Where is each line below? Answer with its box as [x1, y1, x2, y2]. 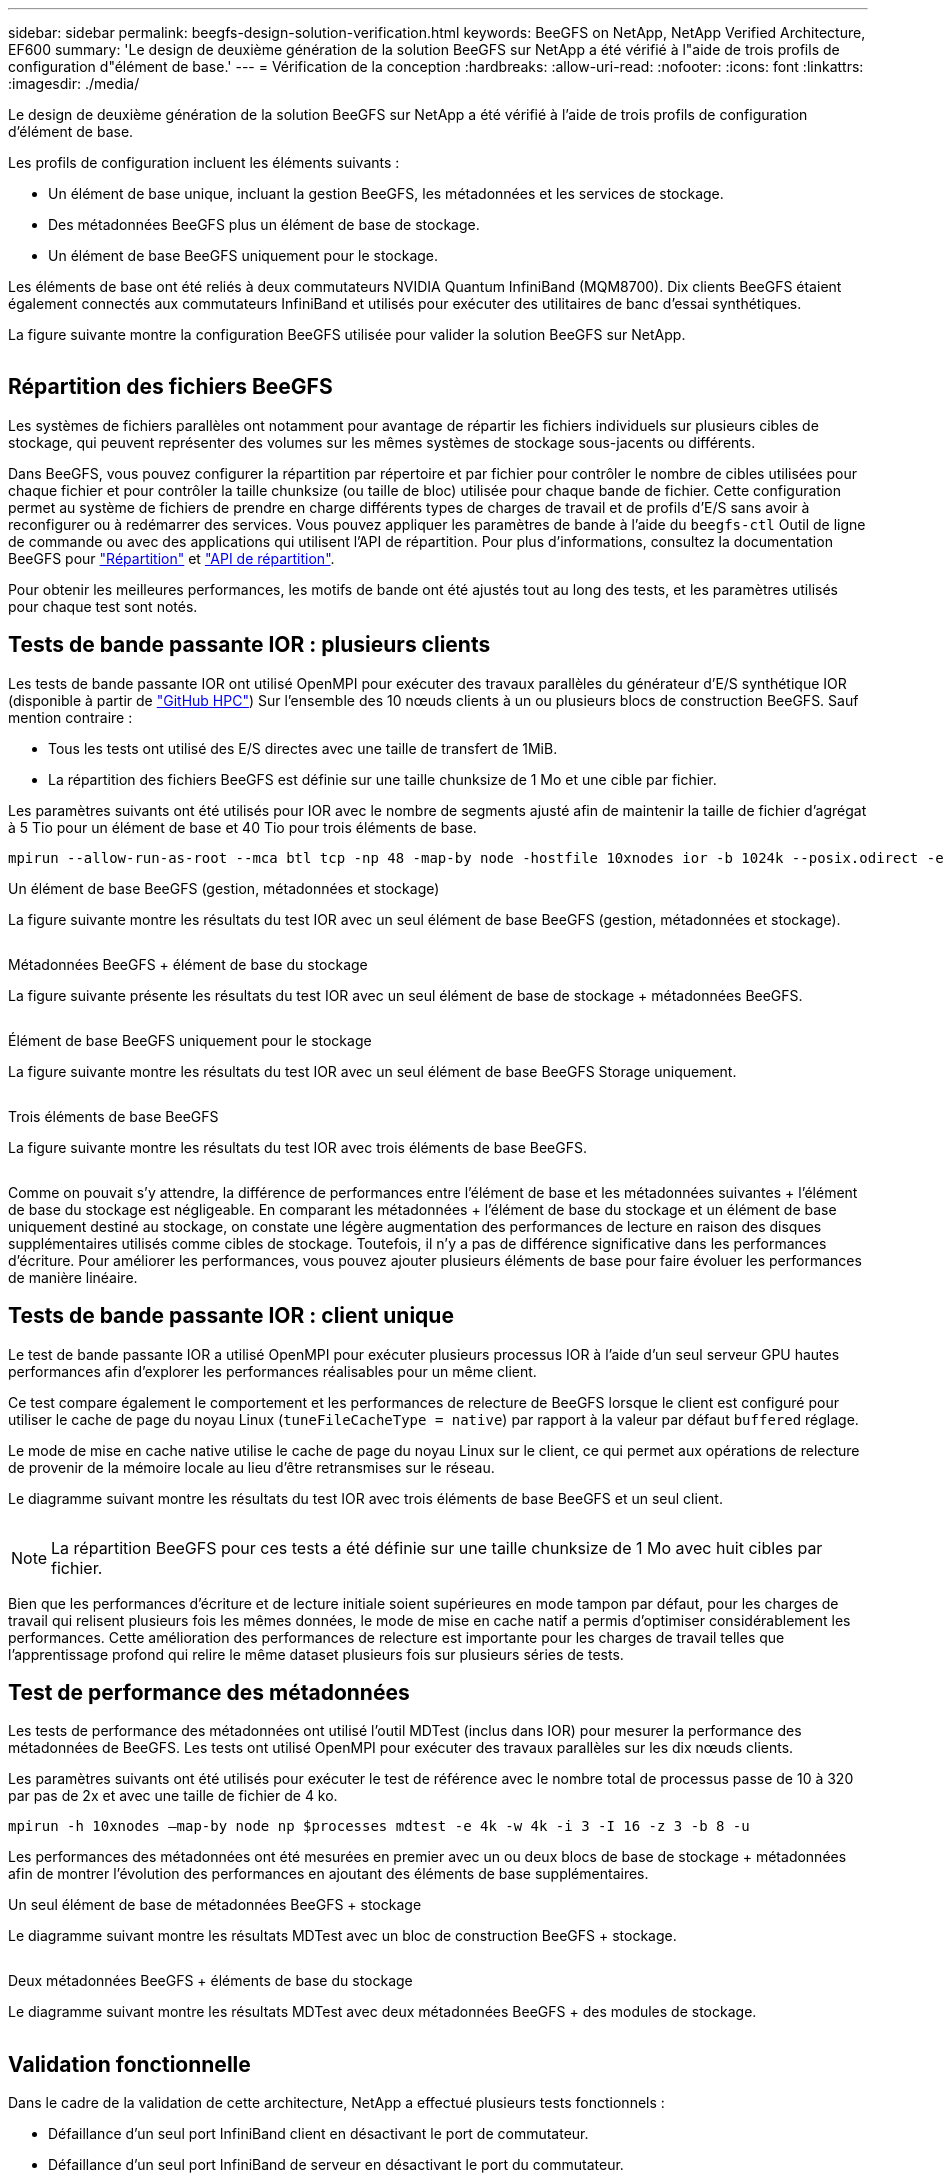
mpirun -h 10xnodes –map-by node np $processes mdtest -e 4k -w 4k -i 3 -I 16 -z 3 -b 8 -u [8, 1818, 750, 1835]
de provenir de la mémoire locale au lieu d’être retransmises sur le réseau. [8, 1458, 495, 1476]
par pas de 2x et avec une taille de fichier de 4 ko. [8, 1787, 338, 1805]
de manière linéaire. [8, 1268, 138, 1286]
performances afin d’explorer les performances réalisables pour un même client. [8, 1362, 537, 1380]
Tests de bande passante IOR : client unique [8, 1303, 454, 1329]
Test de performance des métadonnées [8, 1679, 410, 1705]
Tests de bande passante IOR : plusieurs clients [8, 632, 491, 658]
